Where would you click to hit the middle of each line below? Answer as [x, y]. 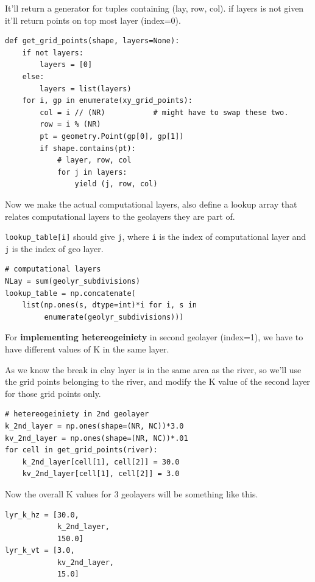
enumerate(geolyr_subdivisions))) [114, 317]
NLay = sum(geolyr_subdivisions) [73, 281]
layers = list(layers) [86, 89]
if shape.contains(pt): [88, 148]
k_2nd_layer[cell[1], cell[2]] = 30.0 [101, 462]
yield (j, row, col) [116, 184]
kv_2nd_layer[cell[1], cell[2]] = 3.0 [101, 474]
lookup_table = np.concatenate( [70, 293]
